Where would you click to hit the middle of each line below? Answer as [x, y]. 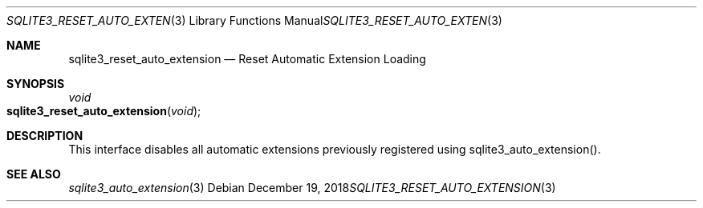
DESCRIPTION [45, 136]
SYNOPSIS [36, 84]
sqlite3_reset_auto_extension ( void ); [104, 111]
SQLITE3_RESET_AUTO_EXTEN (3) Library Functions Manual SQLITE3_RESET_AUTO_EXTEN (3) [254, 20]
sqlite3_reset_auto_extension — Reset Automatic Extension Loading [247, 59]
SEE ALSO [34, 174]
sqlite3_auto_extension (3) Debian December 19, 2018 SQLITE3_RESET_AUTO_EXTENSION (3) [312, 188]
